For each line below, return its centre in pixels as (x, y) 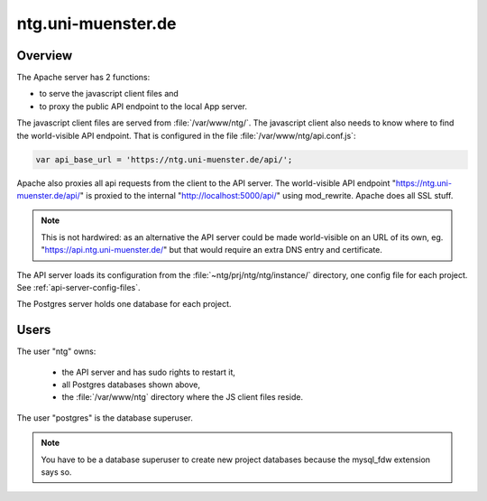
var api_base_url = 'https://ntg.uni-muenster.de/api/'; (164, 159)
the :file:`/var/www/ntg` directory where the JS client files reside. (183, 397)
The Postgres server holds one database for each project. (124, 304)
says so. (56, 472)
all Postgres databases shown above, (131, 385)
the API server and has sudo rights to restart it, (149, 372)
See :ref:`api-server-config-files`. (78, 287)
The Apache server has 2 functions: (83, 78)
